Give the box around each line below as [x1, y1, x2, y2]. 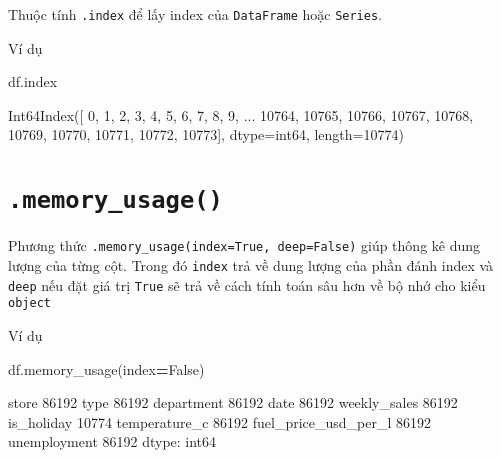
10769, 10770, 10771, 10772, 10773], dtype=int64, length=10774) [8, 124, 404, 145]
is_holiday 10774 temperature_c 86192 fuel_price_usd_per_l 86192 [8, 411, 432, 432]
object [8, 296, 51, 311]
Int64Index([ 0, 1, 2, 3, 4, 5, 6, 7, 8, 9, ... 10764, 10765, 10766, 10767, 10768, [8, 104, 474, 125]
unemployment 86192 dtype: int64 [8, 431, 217, 452]
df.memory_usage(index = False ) [8, 358, 205, 379]
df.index [8, 71, 58, 92]
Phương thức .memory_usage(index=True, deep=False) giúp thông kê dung [8, 235, 481, 256]
